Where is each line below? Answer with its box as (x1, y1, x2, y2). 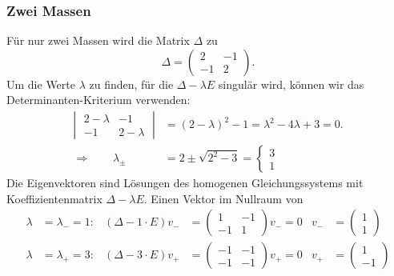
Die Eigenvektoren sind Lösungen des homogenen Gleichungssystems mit (6, 174, 364, 191)
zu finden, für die (89, 75, 174, 92)
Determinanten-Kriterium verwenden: (6, 91, 191, 108)
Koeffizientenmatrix (6, 190, 103, 206)
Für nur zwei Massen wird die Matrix (6, 32, 190, 49)
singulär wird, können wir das (218, 75, 364, 92)
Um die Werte (6, 75, 75, 92)
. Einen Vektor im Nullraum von (143, 190, 304, 206)
